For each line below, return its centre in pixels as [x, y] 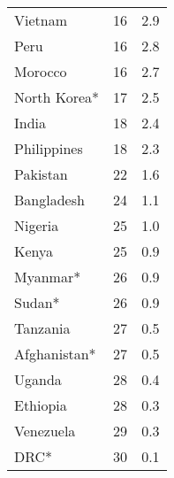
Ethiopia [41, 405]
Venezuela [45, 431]
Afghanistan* [55, 354]
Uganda [38, 379]
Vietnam [41, 20]
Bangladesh [49, 200]
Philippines [49, 148]
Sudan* [37, 302]
